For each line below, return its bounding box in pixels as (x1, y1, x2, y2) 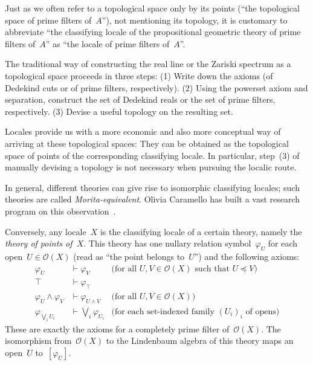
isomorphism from (5, 334, 72, 347)
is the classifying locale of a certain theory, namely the (100, 225, 302, 237)
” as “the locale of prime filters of (45, 37, 170, 50)
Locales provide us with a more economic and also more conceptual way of (5, 125, 281, 138)
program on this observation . (5, 204, 116, 217)
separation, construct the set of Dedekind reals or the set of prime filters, (5, 93, 276, 106)
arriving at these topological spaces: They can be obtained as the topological (5, 137, 289, 149)
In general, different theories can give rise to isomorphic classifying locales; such (5, 181, 300, 193)
